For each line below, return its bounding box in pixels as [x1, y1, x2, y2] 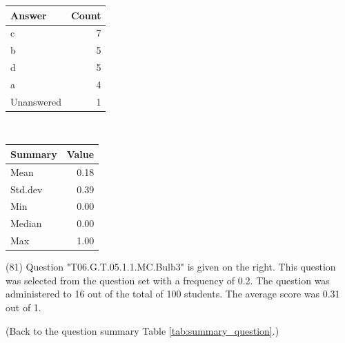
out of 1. [6, 300, 41, 314]
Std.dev [10, 182, 43, 196]
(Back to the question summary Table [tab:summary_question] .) [6, 323, 279, 337]
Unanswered [10, 94, 62, 108]
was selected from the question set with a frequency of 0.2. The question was [6, 273, 330, 287]
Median [10, 216, 42, 231]
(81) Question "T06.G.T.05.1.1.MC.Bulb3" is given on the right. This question [6, 259, 336, 274]
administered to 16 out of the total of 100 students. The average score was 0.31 [6, 286, 340, 301]
